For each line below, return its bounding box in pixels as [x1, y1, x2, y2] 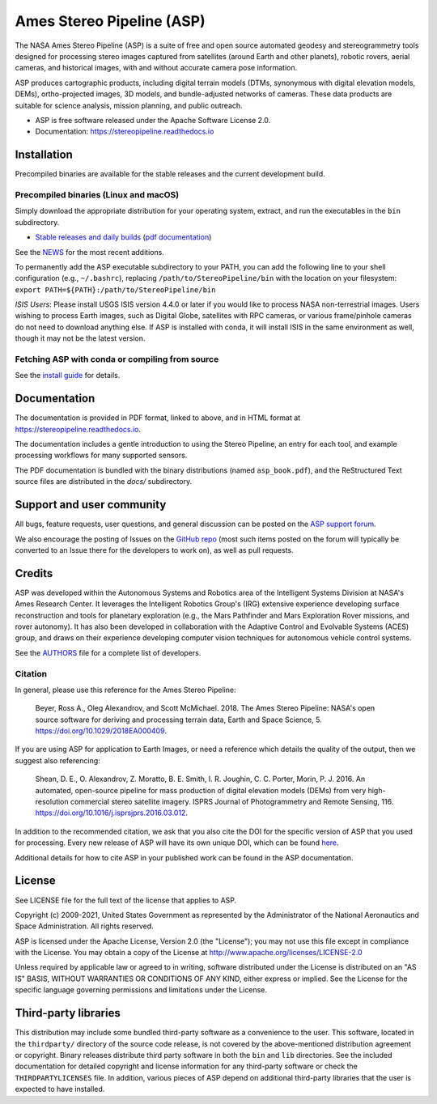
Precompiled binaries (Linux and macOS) [15, 189, 180, 200]
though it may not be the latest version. [15, 333, 146, 343]
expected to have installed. [15, 1085, 105, 1094]
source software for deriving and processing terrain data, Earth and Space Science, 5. [35, 715, 323, 724]
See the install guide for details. [15, 371, 121, 380]
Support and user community [15, 498, 167, 512]
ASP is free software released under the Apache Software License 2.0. [35, 115, 271, 125]
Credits [15, 567, 53, 580]
